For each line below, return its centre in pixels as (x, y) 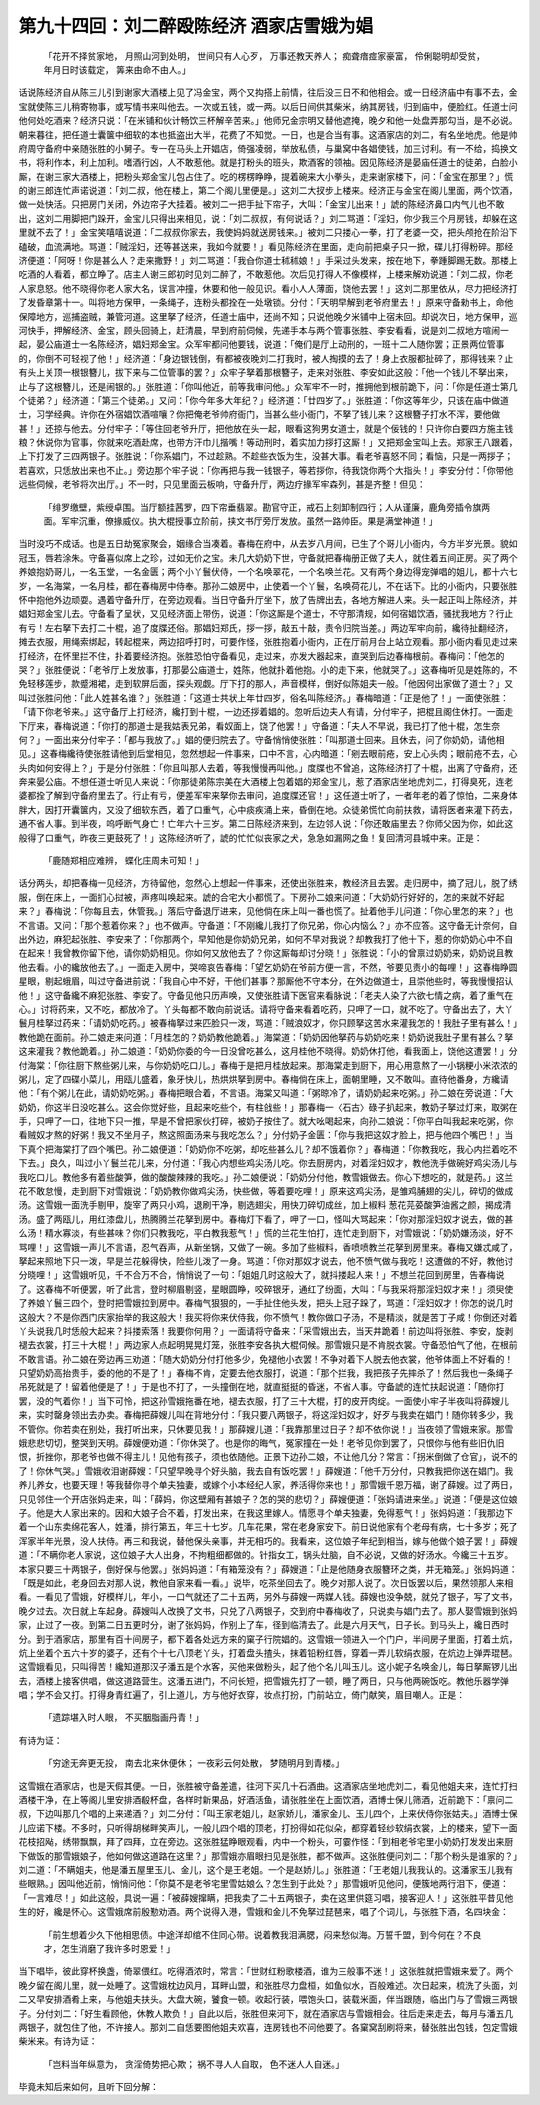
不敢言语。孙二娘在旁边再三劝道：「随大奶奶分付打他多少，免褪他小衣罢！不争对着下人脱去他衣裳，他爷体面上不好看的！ (266, 1359)
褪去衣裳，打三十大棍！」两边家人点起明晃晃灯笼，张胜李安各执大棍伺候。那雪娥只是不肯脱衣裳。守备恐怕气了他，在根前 (268, 1345)
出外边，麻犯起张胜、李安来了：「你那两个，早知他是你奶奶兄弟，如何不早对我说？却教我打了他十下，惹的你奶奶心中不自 (266, 939)
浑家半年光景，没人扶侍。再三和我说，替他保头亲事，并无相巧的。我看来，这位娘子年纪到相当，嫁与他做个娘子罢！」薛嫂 (268, 1541)
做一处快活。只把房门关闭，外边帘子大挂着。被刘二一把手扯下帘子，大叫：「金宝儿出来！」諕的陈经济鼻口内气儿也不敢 (261, 204)
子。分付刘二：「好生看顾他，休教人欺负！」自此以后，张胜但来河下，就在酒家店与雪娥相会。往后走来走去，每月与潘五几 (266, 2013)
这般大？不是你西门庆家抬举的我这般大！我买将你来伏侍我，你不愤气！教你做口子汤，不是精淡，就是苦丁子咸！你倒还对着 (268, 1317)
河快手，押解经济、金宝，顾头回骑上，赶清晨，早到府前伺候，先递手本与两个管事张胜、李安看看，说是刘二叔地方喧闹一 (263, 330)
